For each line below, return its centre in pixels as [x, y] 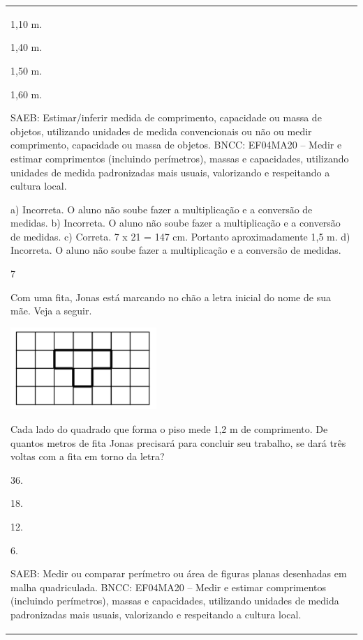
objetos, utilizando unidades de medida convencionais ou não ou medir [161, 131]
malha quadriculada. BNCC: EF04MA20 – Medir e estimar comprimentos [169, 587]
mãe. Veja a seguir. [51, 311]
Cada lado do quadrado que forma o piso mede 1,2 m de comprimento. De [169, 429]
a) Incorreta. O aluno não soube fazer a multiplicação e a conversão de [162, 209]
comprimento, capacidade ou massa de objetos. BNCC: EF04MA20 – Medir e [176, 145]
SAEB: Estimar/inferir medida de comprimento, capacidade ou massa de [166, 117]
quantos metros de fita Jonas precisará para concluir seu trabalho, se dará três [178, 442]
